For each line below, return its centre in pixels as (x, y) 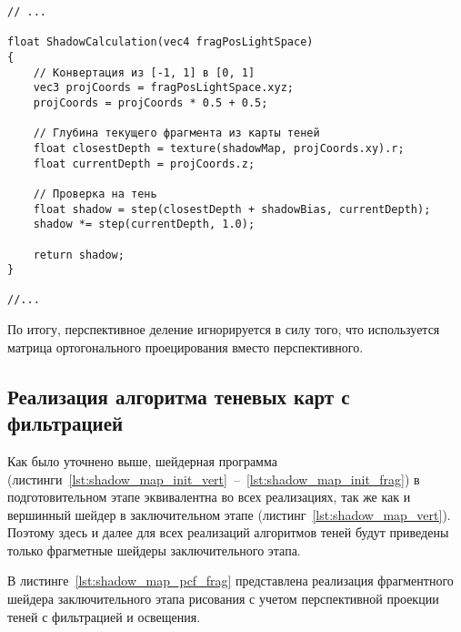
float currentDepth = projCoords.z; (144, 163)
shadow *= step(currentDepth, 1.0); (144, 224)
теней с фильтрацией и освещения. (104, 616)
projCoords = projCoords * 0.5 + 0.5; (150, 102)
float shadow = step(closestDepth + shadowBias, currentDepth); (232, 209)
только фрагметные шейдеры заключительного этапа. (154, 550)
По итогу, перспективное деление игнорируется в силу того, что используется (224, 329)
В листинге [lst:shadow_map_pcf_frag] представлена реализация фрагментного (230, 581)
